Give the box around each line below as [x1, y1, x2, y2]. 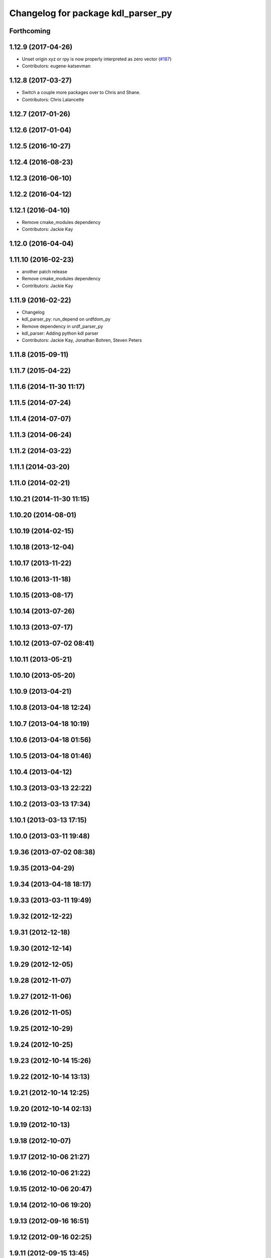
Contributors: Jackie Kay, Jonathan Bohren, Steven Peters [22, 337, 143, 343]
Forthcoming [9, 27, 51, 35]
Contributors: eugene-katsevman [22, 63, 91, 69]
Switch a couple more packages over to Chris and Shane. [22, 90, 141, 96]
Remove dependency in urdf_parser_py [22, 323, 103, 329]
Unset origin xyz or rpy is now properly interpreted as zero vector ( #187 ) [22, 56, 172, 62]
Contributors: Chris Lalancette [22, 96, 84, 103]
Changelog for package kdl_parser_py [9, 8, 173, 19]
